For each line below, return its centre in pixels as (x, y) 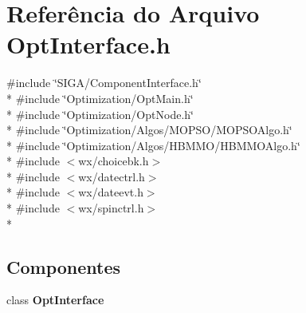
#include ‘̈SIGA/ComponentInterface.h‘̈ (104, 83)
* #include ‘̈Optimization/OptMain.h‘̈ (100, 98)
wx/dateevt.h (111, 192)
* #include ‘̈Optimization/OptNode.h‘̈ (100, 114)
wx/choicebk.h (114, 161)
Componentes (64, 266)
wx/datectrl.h (112, 176)
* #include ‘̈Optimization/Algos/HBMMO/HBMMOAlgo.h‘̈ (153, 145)
